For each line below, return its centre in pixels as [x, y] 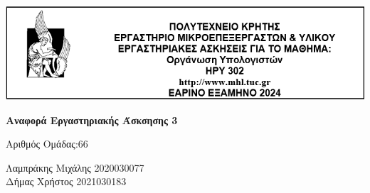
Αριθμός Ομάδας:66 [47, 144]
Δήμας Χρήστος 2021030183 [66, 181]
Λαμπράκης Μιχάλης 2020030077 [75, 167]
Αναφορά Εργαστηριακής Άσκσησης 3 [92, 120]
